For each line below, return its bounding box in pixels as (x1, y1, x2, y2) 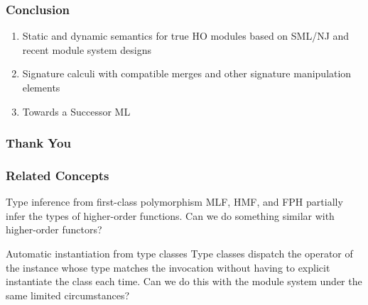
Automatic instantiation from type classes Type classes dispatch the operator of (6, 246, 353, 261)
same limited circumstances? (6, 287, 130, 302)
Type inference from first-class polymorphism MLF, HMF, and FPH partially (6, 194, 343, 209)
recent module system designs (22, 42, 151, 57)
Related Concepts (6, 166, 109, 184)
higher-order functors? (6, 222, 102, 237)
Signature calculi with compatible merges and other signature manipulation (22, 66, 352, 81)
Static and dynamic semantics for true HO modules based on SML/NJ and (22, 28, 350, 43)
